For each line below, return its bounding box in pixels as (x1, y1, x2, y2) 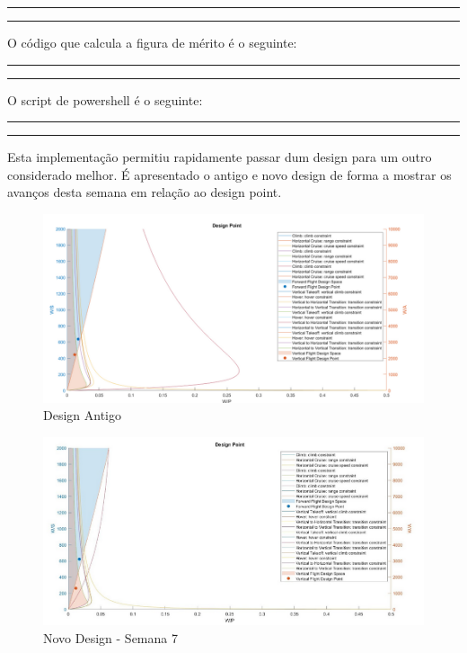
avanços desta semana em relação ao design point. (7, 183, 282, 201)
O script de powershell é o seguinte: (7, 90, 203, 109)
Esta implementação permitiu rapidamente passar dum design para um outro (7, 148, 432, 166)
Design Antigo (43, 406, 121, 425)
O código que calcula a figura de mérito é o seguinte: (7, 33, 297, 51)
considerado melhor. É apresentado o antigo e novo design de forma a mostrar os (7, 165, 452, 183)
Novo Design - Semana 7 (43, 628, 178, 647)
